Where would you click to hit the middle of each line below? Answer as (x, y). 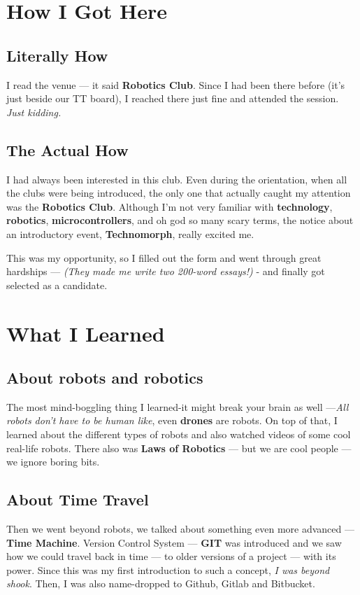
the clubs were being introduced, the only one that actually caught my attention (179, 193)
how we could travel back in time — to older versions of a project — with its (171, 556)
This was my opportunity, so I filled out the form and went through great (164, 257)
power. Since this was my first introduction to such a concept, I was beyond (168, 569)
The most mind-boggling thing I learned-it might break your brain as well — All (178, 406)
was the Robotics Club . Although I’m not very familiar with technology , (170, 206)
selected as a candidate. (57, 285)
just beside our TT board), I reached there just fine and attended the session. (173, 98)
